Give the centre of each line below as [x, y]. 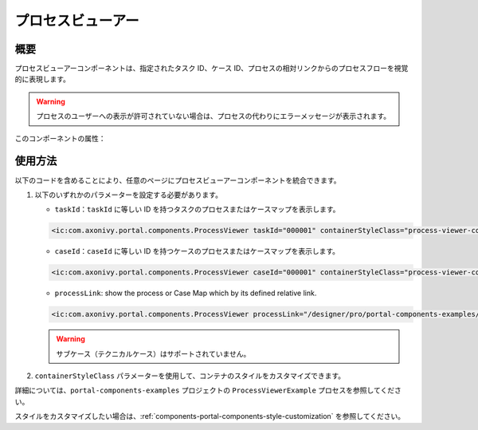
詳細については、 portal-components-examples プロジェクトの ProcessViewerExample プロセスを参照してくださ [208, 390]
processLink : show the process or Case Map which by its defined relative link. [186, 293]
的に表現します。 [43, 79]
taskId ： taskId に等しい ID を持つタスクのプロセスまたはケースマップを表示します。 [197, 209]
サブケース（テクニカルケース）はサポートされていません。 [153, 353]
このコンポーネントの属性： [60, 138]
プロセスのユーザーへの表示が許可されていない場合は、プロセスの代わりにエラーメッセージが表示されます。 [214, 116]
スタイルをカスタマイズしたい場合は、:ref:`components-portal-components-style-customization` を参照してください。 [210, 416]
